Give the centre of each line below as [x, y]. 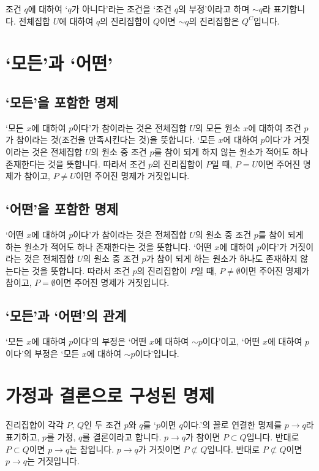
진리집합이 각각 [35, 425]
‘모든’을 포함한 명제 [62, 101]
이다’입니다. [157, 353]
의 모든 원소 [218, 127]
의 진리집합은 [214, 21]
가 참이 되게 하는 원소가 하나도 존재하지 [222, 258]
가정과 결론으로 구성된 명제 [110, 395]
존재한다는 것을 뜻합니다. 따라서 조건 [76, 163]
